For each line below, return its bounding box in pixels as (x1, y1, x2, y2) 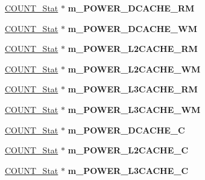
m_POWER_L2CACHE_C (68, 144, 189, 156)
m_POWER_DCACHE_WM (68, 22, 197, 34)
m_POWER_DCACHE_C (68, 123, 185, 136)
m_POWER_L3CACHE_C (68, 164, 189, 176)
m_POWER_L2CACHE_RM (68, 42, 198, 55)
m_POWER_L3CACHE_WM (68, 103, 201, 115)
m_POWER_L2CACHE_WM (68, 62, 201, 75)
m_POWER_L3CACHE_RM (68, 83, 198, 95)
